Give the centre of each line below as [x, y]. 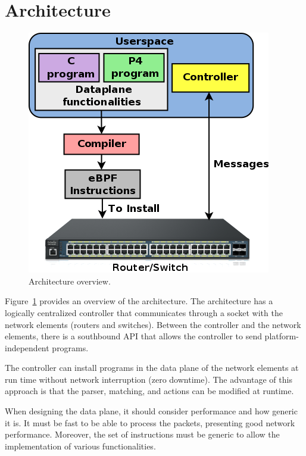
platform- [282, 336]
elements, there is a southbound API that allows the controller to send [133, 336]
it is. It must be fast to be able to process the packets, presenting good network [150, 422]
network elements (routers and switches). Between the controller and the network [153, 324]
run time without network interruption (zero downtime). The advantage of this [149, 379]
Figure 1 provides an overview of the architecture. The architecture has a [139, 301]
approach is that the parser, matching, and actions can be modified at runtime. [149, 391]
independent [27, 347]
